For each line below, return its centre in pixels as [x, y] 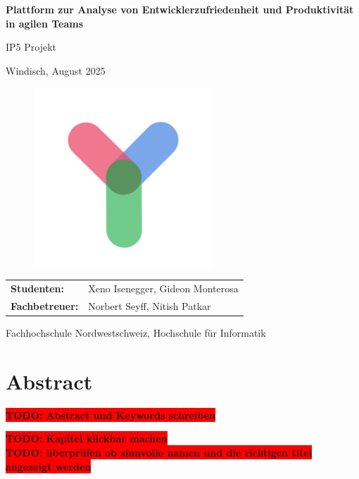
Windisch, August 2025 [56, 70]
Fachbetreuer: [45, 305]
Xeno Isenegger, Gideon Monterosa [163, 288]
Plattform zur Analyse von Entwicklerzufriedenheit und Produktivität [180, 9]
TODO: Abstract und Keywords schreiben [111, 415]
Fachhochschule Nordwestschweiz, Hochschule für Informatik [136, 333]
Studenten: [38, 288]
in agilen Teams [45, 23]
